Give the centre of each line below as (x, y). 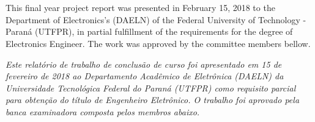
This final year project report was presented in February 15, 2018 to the (140, 8)
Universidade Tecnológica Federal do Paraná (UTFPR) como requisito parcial (151, 88)
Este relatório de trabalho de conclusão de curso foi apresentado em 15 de (144, 64)
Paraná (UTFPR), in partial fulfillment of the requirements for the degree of (149, 31)
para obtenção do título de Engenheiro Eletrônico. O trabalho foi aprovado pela (153, 100)
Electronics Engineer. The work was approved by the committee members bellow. (158, 43)
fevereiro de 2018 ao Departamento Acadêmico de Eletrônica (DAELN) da (145, 76)
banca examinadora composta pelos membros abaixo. (103, 111)
